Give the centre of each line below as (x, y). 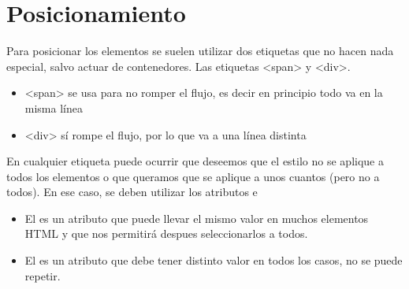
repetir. (43, 275)
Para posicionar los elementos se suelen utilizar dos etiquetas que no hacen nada (200, 51)
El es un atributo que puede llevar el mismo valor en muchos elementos (197, 218)
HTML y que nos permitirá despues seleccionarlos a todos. (166, 233)
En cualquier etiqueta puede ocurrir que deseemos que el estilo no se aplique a (195, 161)
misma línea (54, 107)
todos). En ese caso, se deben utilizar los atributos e (132, 192)
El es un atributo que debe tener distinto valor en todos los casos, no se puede (214, 260)
